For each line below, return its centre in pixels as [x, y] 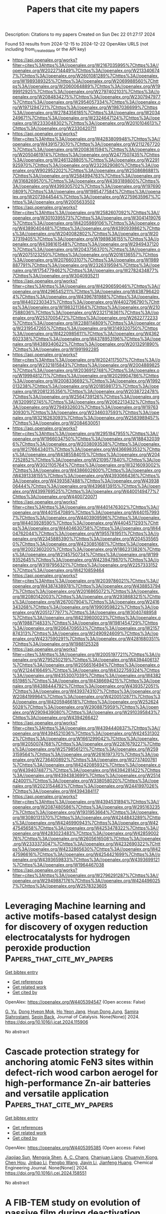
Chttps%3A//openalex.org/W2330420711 [54, 128]
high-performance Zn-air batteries [78, 1083]
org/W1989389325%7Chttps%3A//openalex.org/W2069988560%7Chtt [85, 81]
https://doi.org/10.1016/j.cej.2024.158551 [46, 1173]
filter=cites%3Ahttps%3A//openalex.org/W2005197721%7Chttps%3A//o [86, 654]
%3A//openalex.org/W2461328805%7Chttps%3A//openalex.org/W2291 [86, 160]
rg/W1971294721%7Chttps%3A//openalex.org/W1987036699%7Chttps [85, 107]
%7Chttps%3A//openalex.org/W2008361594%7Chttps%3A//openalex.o [86, 149]
